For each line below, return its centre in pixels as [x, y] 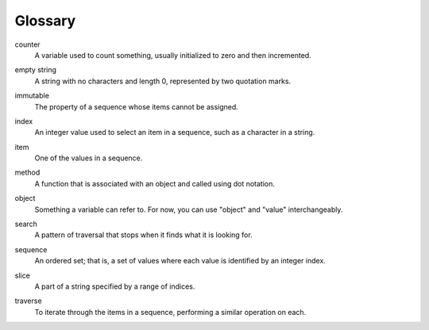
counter [27, 44]
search [26, 224]
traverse [29, 301]
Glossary [45, 21]
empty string [36, 70]
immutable [32, 96]
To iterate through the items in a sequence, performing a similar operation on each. [170, 312]
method [27, 173]
